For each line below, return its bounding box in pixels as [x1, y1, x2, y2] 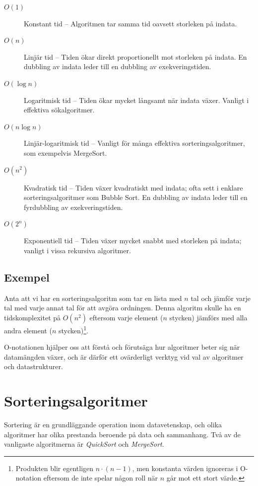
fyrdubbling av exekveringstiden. [24, 201, 123, 212]
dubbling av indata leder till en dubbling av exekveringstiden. [24, 61, 211, 72]
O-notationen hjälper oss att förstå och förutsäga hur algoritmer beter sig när [4, 342, 240, 352]
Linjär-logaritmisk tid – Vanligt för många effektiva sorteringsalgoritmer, [24, 138, 245, 148]
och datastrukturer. [4, 361, 63, 372]
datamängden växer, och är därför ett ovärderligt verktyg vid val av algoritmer [4, 351, 244, 362]
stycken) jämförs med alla [169, 312, 248, 322]
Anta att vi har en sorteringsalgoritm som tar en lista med [4, 292, 182, 303]
